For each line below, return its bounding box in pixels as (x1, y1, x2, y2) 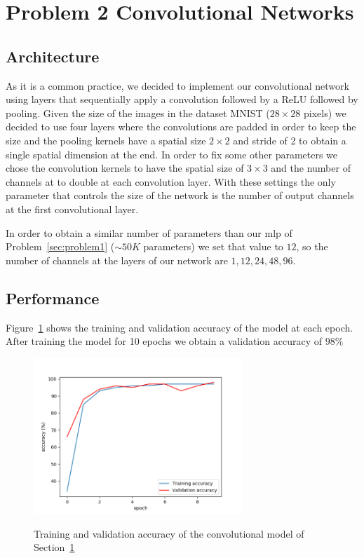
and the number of (271, 161, 351, 175)
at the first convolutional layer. (6, 201, 139, 216)
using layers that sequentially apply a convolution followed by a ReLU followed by (6, 92, 358, 107)
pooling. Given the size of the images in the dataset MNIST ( (6, 105, 270, 120)
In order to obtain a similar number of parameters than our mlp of (6, 225, 292, 240)
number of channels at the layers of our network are (6, 252, 228, 267)
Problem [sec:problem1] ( (6, 239, 115, 254)
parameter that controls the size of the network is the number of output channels (6, 188, 354, 203)
